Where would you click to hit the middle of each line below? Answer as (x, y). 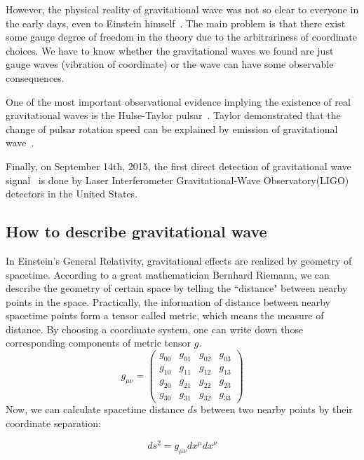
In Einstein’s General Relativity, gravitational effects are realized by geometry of (179, 260)
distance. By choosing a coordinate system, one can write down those (155, 329)
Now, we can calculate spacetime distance (95, 409)
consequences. (35, 77)
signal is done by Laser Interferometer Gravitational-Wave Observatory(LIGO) (177, 180)
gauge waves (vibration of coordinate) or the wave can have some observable (170, 64)
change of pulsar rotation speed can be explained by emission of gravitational (172, 128)
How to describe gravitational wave (136, 231)
